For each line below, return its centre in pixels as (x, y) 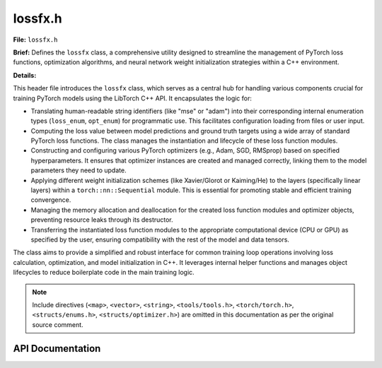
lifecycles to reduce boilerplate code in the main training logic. (104, 273)
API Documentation (57, 349)
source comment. (58, 324)
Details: (25, 75)
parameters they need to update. (79, 170)
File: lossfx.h (35, 40)
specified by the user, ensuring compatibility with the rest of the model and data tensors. (160, 239)
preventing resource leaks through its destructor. (102, 220)
